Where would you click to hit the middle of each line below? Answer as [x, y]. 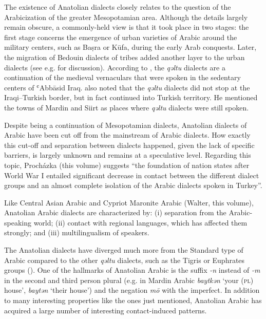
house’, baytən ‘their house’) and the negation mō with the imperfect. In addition [132, 290]
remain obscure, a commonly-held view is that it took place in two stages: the [127, 27]
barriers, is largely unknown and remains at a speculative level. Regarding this [128, 155]
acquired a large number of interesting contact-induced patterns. [106, 310]
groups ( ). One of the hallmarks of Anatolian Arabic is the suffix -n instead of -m [132, 270]
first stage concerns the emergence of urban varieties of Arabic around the [121, 37]
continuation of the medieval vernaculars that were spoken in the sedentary [122, 77]
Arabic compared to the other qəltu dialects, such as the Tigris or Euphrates [125, 260]
